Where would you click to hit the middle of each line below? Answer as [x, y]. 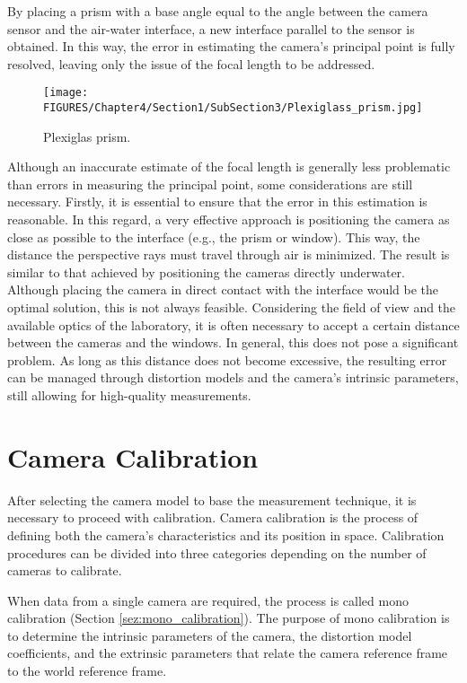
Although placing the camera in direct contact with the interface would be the [223, 289]
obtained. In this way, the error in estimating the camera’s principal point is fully [231, 46]
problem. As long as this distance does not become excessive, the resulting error [227, 359]
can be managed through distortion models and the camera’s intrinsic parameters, [233, 377]
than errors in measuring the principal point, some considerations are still [210, 184]
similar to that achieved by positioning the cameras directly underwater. [206, 271]
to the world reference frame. [87, 671]
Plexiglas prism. [87, 136]
